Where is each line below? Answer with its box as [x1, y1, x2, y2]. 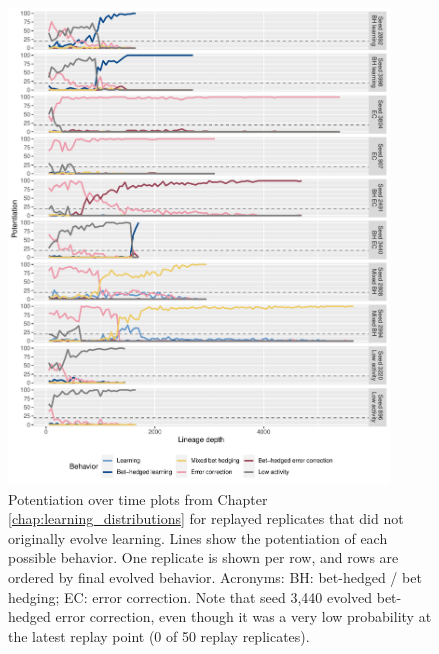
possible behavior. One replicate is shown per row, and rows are [8, 547, 399, 568]
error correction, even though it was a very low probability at [55, 606, 432, 627]
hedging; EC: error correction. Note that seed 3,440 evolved [8, 586, 373, 607]
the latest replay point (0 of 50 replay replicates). [8, 625, 310, 646]
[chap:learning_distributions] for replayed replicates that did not [8, 508, 404, 529]
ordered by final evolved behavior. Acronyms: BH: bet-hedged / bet [8, 567, 422, 588]
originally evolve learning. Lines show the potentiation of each [8, 527, 388, 548]
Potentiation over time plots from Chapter [8, 488, 268, 509]
